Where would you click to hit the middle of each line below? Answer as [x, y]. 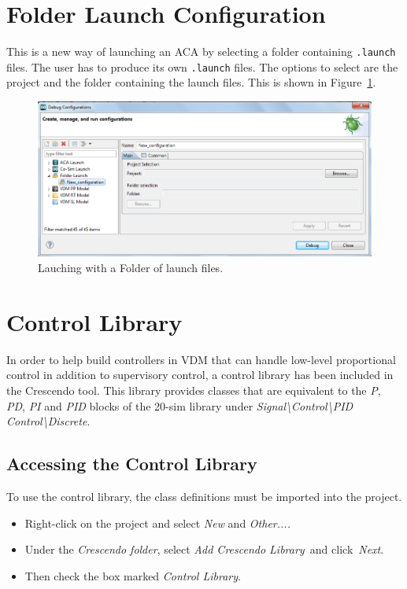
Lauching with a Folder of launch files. [131, 268]
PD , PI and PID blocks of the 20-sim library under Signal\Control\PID [180, 405]
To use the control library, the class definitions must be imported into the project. [204, 496]
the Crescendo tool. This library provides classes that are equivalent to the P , [194, 390]
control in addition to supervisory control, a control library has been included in [200, 375]
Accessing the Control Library [132, 464]
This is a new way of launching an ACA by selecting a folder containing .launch [201, 52]
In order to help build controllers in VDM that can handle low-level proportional [201, 359]
